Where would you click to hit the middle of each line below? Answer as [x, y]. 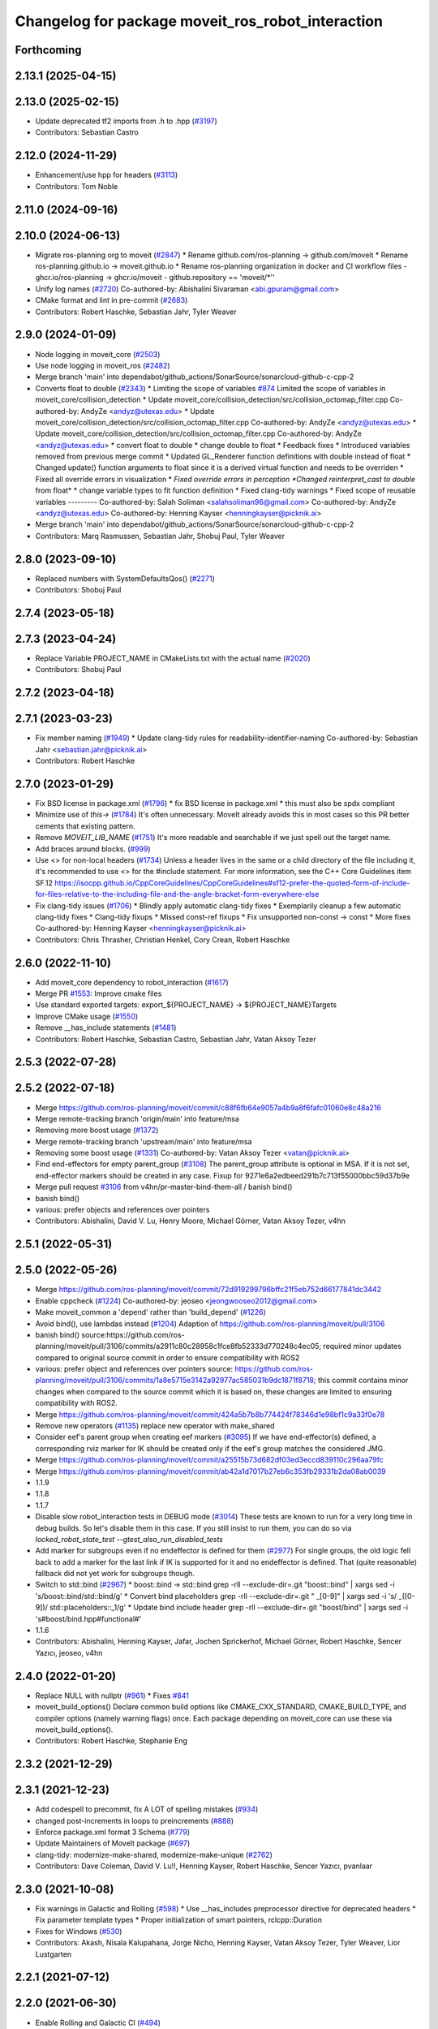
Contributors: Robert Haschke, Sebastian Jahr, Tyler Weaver [136, 312]
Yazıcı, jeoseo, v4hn [69, 1652]
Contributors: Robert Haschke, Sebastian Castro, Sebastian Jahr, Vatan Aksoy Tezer [176, 1039]
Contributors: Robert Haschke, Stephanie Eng [112, 1741]
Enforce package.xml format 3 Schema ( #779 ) [113, 1832]
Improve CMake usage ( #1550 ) [87, 1016]
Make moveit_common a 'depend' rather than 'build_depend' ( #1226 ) [151, 1312]
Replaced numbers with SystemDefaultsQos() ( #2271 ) [125, 578]
